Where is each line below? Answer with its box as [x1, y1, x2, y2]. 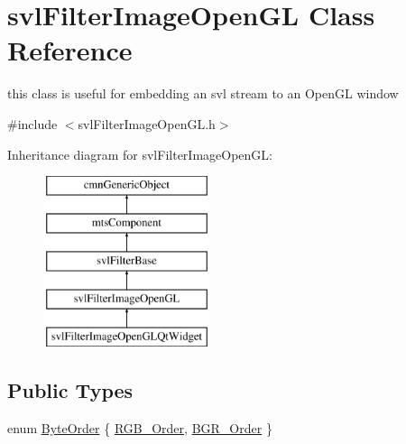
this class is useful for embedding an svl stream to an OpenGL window [7, 84, 399, 103]
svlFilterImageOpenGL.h [78, 114, 216, 133]
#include [7, 114, 58, 133]
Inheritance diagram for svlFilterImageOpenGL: [7, 144, 272, 163]
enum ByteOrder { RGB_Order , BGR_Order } [7, 418, 272, 437]
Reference [7, 32, 133, 69]
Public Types [7, 376, 134, 404]
